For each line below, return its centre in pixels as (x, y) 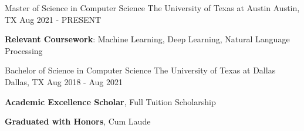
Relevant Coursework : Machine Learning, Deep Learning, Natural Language (147, 39)
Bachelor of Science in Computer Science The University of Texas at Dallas (140, 70)
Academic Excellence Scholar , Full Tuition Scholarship (110, 101)
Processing (24, 50)
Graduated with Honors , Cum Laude (78, 121)
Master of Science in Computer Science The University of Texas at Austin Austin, (152, 8)
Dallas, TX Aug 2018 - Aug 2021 (64, 81)
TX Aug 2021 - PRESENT (53, 19)
